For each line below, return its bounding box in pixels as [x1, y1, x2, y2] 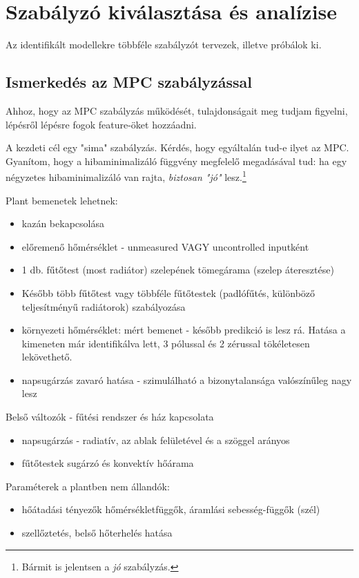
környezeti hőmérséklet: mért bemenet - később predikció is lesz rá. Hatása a [21, 322, 346, 337]
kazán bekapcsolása [21, 216, 104, 231]
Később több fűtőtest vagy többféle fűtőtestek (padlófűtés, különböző [21, 285, 316, 300]
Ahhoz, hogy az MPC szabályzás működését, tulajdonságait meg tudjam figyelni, [6, 103, 348, 117]
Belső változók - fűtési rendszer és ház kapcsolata [6, 410, 214, 424]
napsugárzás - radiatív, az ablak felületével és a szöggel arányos [21, 432, 290, 447]
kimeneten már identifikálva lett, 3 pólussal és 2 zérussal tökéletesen [21, 336, 310, 350]
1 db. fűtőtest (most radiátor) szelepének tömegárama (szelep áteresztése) [21, 262, 334, 277]
